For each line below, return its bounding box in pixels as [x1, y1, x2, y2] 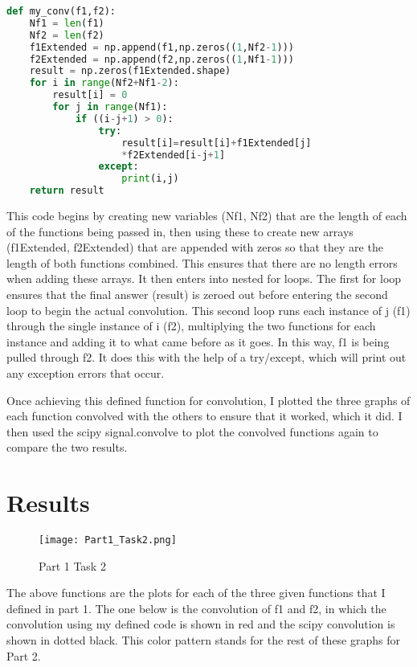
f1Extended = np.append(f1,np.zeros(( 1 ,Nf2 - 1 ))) [29, 41, 295, 53]
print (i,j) [121, 173, 179, 185]
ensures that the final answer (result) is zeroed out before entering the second [6, 285, 388, 302]
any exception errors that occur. [6, 364, 165, 381]
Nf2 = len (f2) [29, 29, 104, 41]
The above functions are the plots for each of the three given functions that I [6, 584, 386, 601]
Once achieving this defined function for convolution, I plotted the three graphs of [6, 391, 411, 408]
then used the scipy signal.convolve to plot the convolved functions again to [6, 423, 378, 440]
